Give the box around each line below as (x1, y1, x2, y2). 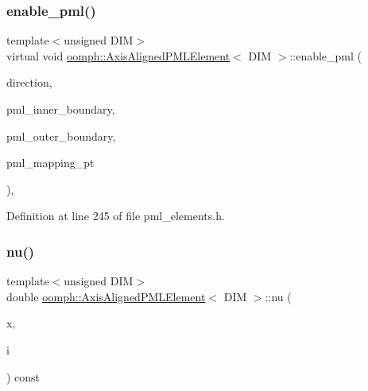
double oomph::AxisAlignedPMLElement (6, 288, 206, 304)
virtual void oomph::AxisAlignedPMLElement (6, 47, 230, 64)
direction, (6, 74, 52, 91)
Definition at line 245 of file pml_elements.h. (6, 207, 225, 224)
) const (6, 368, 41, 385)
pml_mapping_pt (6, 154, 95, 171)
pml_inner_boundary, (6, 101, 115, 117)
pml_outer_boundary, (6, 127, 116, 144)
